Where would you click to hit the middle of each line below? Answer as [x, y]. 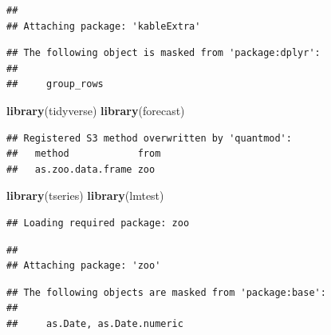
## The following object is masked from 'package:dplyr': [164, 53]
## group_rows [55, 84]
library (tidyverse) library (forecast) [96, 110]
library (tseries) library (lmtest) [85, 195]
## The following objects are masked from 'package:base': [166, 292]
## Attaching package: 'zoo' [84, 266]
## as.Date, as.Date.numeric [95, 323]
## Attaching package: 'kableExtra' [104, 26]
